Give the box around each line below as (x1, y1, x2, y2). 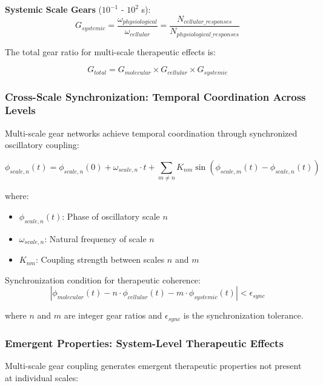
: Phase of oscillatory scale (62, 209, 160, 222)
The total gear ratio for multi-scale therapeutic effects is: (5, 45, 216, 58)
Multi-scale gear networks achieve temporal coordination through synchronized (5, 126, 298, 139)
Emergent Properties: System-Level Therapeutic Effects (5, 335, 284, 350)
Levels (5, 103, 36, 118)
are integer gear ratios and (64, 309, 162, 322)
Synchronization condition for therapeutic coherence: (5, 273, 201, 286)
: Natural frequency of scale (44, 232, 147, 245)
